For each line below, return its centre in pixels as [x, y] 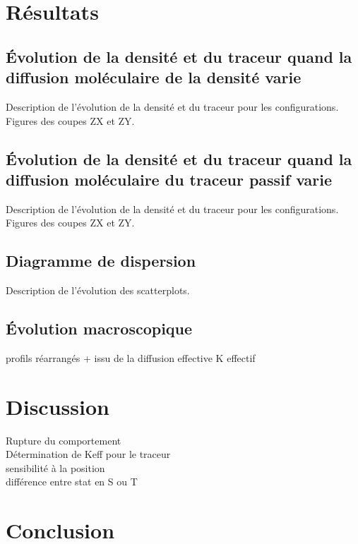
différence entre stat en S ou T [72, 482]
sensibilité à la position [55, 467]
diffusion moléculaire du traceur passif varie [169, 179]
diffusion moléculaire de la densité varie [154, 77]
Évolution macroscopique [99, 328]
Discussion [58, 406]
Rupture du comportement [64, 440]
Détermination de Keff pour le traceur [88, 454]
